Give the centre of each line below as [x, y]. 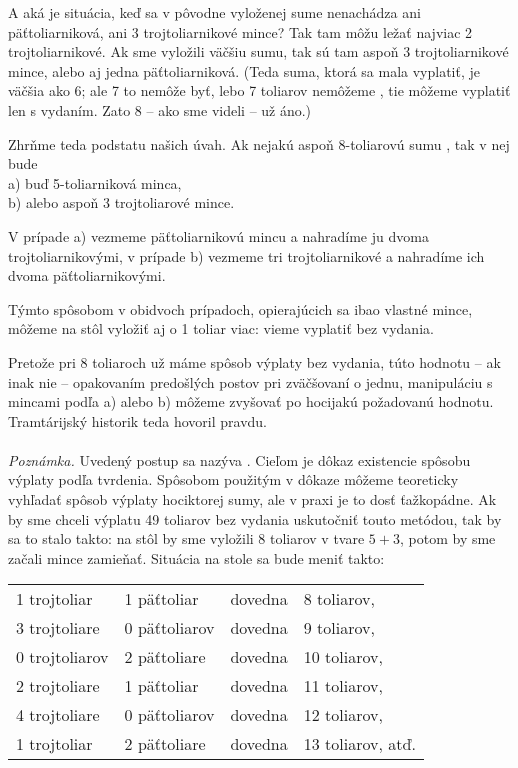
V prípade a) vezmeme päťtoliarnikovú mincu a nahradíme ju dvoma [218, 235]
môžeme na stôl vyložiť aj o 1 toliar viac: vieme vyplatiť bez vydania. [221, 328]
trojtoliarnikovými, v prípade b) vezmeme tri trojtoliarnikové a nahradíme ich [246, 255]
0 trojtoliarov [62, 657]
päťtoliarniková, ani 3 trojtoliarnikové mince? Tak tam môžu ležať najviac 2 [240, 31]
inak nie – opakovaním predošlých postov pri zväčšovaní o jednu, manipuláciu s [250, 381]
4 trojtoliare [58, 715]
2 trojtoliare [58, 686]
